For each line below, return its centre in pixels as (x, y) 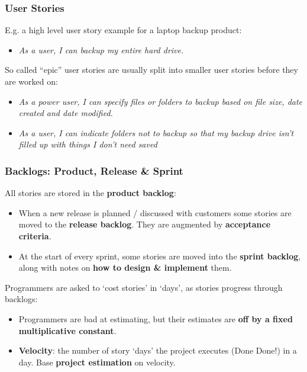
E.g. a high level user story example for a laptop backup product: (123, 30)
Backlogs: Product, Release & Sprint (94, 170)
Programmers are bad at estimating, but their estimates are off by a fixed (156, 318)
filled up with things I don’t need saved (88, 144)
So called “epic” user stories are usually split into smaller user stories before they (151, 70)
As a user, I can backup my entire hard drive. (101, 49)
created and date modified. (66, 113)
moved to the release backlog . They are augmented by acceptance (145, 224)
